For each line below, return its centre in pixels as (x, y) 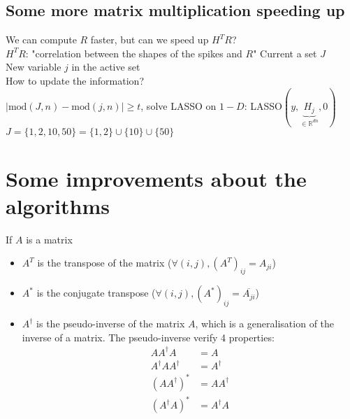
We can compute (41, 40)
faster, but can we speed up (150, 40)
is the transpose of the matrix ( (104, 263)
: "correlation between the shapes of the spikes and (134, 53)
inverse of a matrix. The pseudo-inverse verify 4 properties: (148, 337)
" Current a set (285, 53)
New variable (34, 67)
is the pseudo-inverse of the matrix (111, 324)
